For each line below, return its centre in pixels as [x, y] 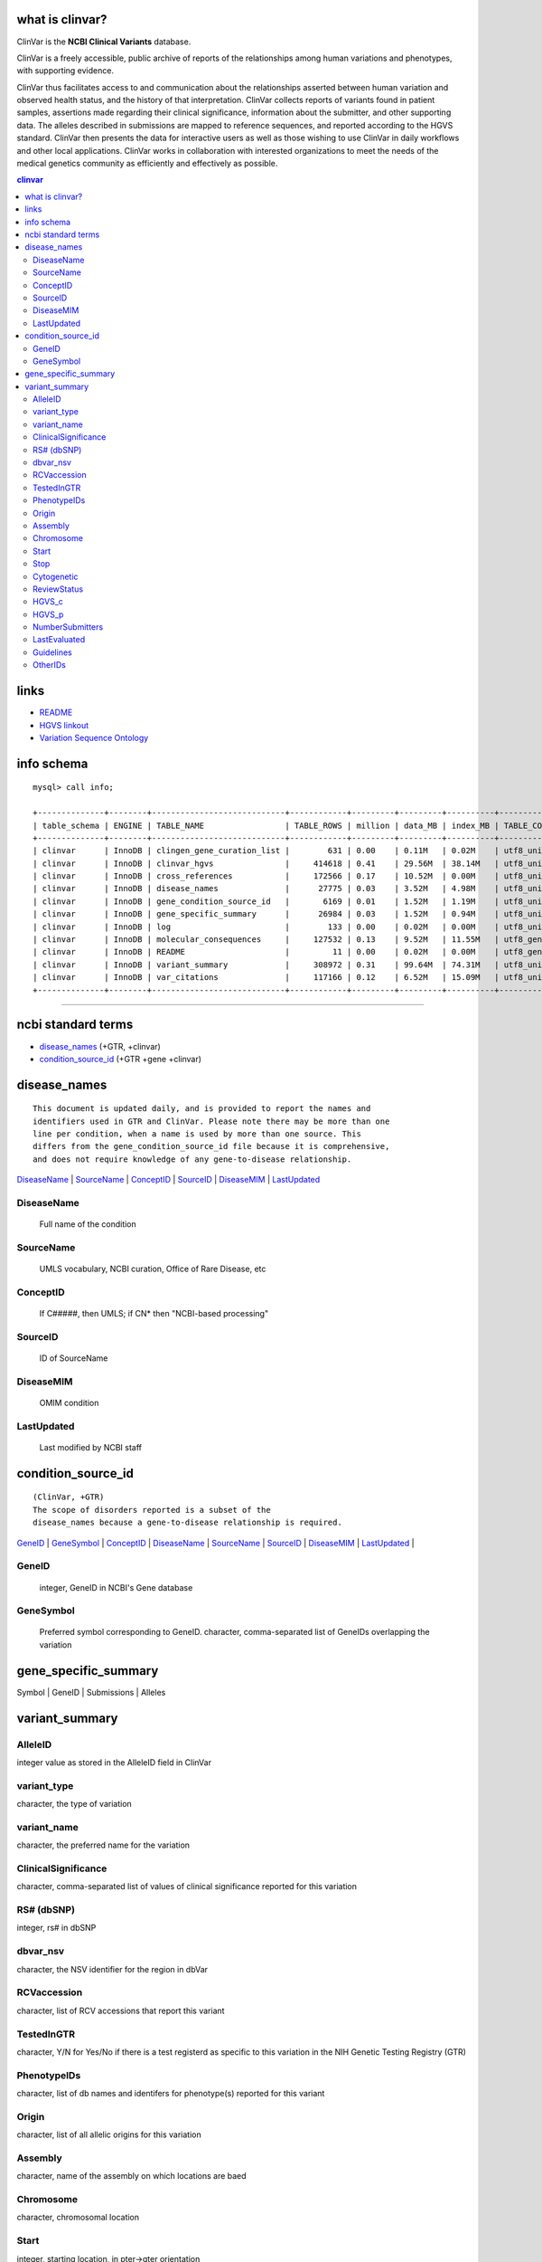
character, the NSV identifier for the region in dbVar [112, 1969]
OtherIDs [50, 665]
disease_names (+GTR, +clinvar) [100, 1046]
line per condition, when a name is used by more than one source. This [197, 1134]
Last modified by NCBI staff [91, 1447]
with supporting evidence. [65, 71]
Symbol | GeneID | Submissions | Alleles [91, 1692]
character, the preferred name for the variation [103, 1845]
